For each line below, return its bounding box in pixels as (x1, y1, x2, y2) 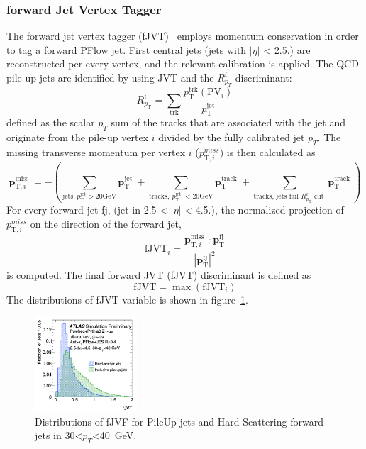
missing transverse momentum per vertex (6, 144, 186, 159)
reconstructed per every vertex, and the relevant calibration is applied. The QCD (6, 56, 359, 71)
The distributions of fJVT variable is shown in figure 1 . (6, 292, 248, 306)
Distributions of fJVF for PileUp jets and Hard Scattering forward (35, 414, 323, 428)
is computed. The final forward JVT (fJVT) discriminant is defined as (6, 267, 311, 282)
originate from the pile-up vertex (6, 130, 149, 145)
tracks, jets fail (253, 193, 299, 201)
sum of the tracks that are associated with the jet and (111, 115, 346, 130)
